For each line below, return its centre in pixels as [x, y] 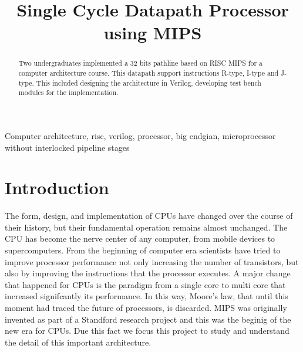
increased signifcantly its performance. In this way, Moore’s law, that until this [147, 296]
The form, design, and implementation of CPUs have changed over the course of [149, 216]
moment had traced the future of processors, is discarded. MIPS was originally [146, 308]
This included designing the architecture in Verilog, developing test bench [149, 82]
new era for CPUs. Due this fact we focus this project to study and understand [147, 331]
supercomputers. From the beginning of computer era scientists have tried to [143, 250]
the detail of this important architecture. [78, 342]
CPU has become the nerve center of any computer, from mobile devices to [140, 238]
